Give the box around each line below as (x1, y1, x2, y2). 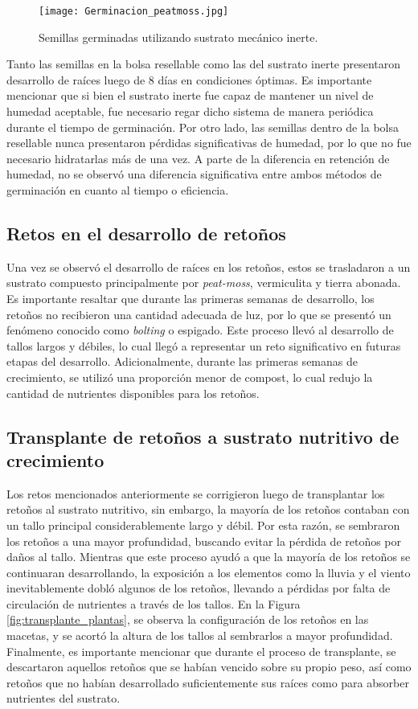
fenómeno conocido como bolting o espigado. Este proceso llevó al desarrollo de (6, 322, 394, 338)
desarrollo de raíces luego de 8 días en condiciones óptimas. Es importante (6, 71, 372, 88)
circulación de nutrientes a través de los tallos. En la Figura (6, 595, 301, 612)
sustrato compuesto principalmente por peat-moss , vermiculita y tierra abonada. (6, 274, 401, 291)
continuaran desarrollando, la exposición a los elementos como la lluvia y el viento (6, 564, 411, 580)
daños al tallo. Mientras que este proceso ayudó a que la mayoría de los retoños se (6, 548, 411, 565)
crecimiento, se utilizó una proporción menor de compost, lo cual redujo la (6, 368, 373, 385)
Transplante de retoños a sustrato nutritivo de (6, 424, 400, 449)
